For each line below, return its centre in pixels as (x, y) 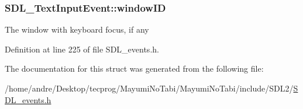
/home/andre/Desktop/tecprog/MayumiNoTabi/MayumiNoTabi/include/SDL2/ (149, 88)
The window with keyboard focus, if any (77, 29)
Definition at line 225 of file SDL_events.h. (82, 49)
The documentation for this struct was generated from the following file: (134, 68)
